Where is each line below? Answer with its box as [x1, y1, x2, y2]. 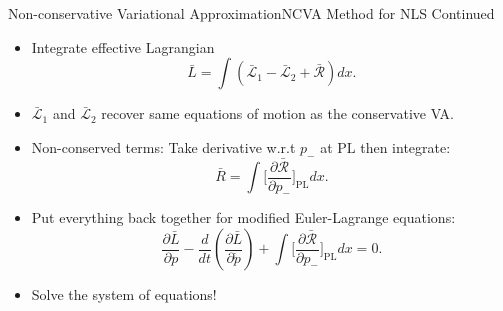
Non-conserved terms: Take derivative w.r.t [31, 136, 296, 157]
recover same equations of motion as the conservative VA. [101, 103, 455, 124]
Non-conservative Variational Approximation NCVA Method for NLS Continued [8, 3, 495, 23]
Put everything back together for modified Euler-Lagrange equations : [31, 207, 456, 228]
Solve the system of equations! [31, 284, 217, 305]
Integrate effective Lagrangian [31, 36, 215, 57]
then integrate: [360, 136, 451, 157]
